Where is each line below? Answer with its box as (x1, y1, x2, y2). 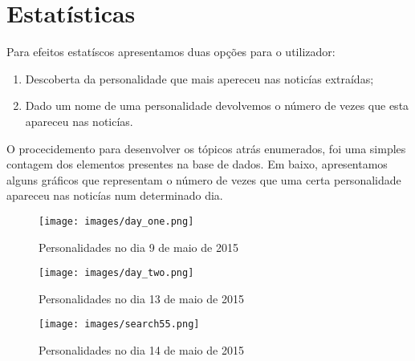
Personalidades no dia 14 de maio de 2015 (39, 342, 244, 359)
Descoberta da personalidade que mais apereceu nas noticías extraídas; (25, 70, 374, 87)
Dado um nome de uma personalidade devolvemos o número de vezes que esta (25, 97, 409, 114)
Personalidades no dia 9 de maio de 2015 (39, 238, 238, 255)
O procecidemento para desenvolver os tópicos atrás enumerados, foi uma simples (6, 140, 406, 156)
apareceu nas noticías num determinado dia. (6, 187, 223, 204)
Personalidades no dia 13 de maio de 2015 (39, 290, 244, 306)
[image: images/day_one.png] (39, 215, 194, 227)
